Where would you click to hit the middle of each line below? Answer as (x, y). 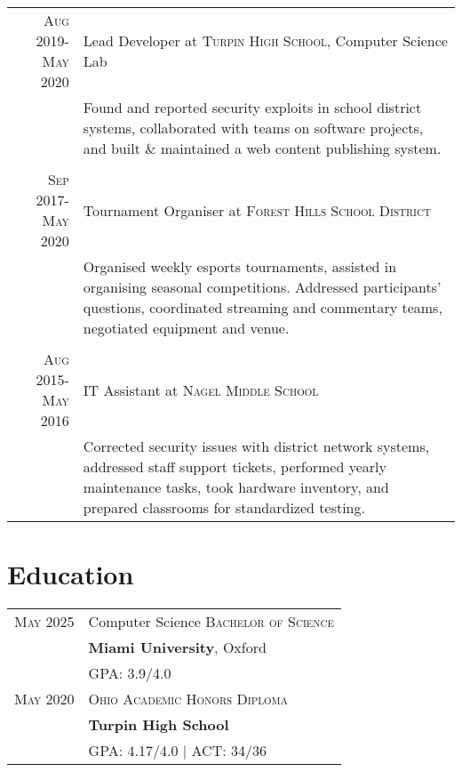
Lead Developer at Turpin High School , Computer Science (265, 40)
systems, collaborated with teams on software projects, (253, 128)
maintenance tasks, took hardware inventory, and (236, 487)
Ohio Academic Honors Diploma (188, 699)
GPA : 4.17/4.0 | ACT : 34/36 (177, 751)
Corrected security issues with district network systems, (256, 446)
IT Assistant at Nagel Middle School (201, 390)
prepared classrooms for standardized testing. (224, 507)
